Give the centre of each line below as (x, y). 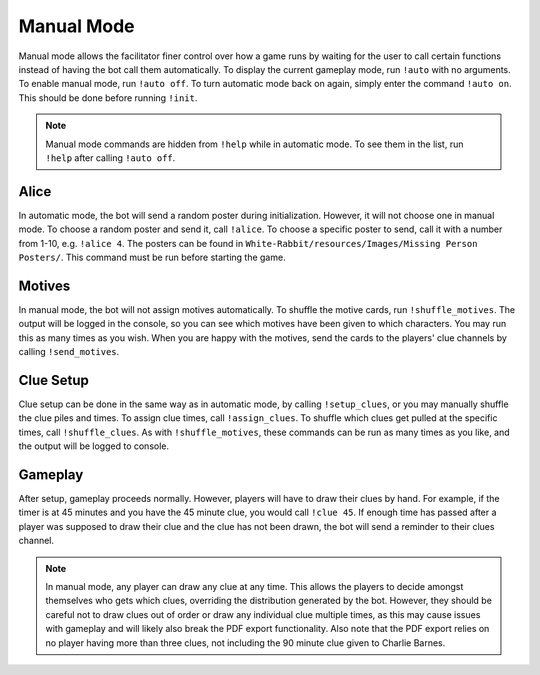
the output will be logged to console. (94, 446)
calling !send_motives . (69, 352)
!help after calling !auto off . (110, 157)
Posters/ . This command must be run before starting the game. (152, 257)
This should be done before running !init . (108, 97)
